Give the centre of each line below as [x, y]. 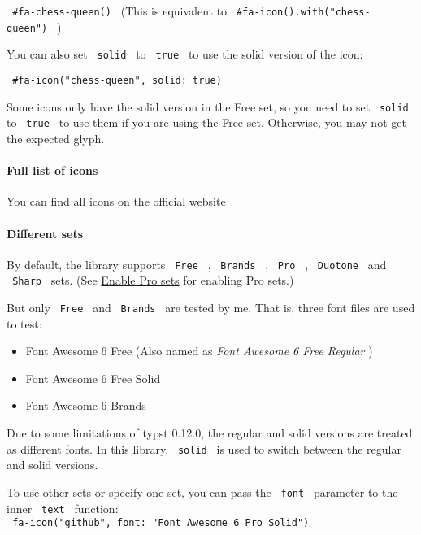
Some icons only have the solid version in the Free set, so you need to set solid [208, 106]
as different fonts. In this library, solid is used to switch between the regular [204, 448]
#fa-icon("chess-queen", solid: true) [117, 80]
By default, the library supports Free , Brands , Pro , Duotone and [197, 264]
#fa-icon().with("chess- [303, 12]
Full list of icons [52, 170]
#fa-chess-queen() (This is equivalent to [120, 11]
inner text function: [63, 508]
